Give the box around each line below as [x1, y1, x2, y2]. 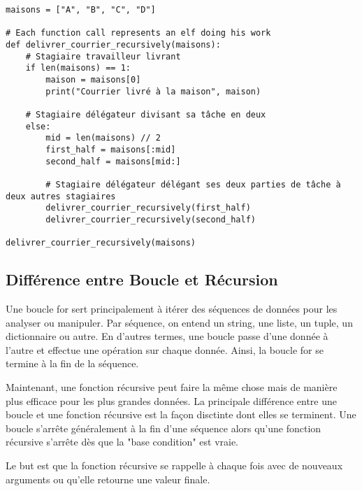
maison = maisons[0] [45, 74, 141, 85]
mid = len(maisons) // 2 [45, 133, 161, 143]
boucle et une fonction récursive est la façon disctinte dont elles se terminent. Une [6, 407, 356, 422]
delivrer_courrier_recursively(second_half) [45, 214, 256, 225]
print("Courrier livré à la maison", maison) [45, 86, 261, 97]
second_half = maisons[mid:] [45, 156, 181, 166]
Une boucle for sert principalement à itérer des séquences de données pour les [6, 301, 338, 315]
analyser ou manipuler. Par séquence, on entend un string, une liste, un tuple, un [6, 315, 353, 329]
